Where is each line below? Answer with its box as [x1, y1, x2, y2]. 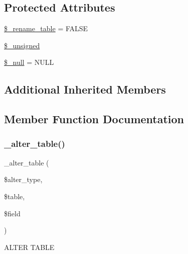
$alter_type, [4, 174, 43, 185]
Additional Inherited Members [4, 81, 166, 97]
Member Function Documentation [4, 111, 184, 127]
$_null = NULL [4, 57, 54, 67]
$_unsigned [4, 40, 40, 50]
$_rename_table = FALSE [4, 23, 88, 34]
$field [4, 208, 21, 218]
